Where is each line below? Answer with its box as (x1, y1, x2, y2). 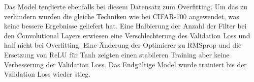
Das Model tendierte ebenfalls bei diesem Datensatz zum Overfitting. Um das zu (4, 1, 247, 11)
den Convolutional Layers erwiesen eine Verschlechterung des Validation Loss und (4, 30, 250, 40)
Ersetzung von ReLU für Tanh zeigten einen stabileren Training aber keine (4, 49, 229, 59)
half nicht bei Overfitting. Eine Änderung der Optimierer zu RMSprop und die (4, 40, 242, 50)
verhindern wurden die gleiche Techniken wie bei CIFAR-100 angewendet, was (4, 11, 239, 21)
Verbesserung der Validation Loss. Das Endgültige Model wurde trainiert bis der (4, 59, 247, 69)
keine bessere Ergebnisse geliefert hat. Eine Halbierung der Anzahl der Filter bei (4, 21, 247, 31)
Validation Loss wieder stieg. (4, 69, 91, 79)
